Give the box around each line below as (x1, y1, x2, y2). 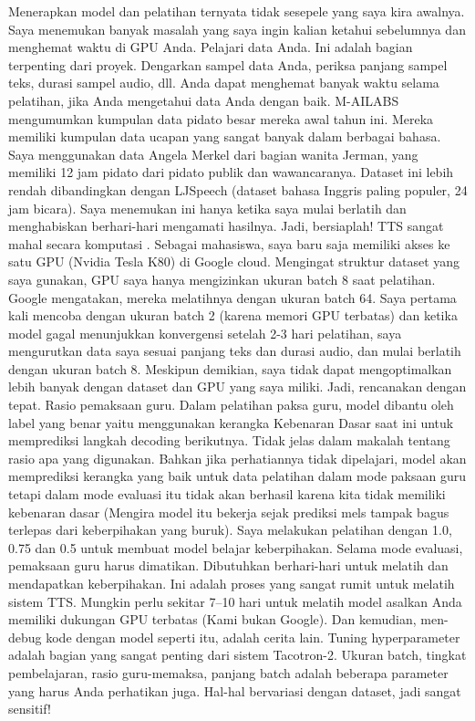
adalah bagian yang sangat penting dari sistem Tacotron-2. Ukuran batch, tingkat (8, 645, 467, 664)
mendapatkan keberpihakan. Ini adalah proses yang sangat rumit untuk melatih (8, 574, 455, 592)
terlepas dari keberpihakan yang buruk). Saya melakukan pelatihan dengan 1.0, (8, 520, 452, 539)
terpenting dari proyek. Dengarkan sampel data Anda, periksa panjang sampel (8, 55, 448, 74)
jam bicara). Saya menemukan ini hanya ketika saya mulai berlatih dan (8, 198, 407, 217)
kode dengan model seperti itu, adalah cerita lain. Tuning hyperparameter (46, 627, 460, 646)
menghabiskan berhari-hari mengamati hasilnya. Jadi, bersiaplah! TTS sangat (8, 216, 444, 235)
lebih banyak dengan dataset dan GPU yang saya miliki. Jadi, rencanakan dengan (8, 377, 467, 396)
